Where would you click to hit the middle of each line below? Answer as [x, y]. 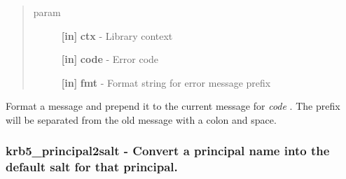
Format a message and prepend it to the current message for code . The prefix [173, 106]
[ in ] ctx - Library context [117, 35]
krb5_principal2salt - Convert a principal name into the [168, 151]
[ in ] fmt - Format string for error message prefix [166, 82]
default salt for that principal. [92, 167]
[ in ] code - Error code [110, 59]
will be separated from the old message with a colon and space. [141, 119]
